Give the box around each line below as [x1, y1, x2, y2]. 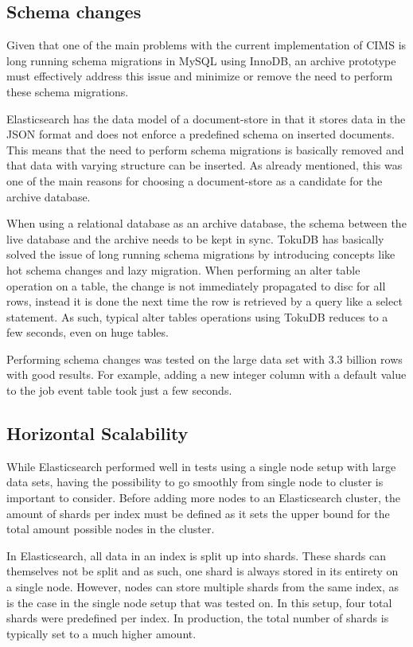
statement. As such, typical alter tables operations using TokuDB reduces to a [6, 308, 388, 325]
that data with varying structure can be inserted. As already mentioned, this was [6, 157, 403, 173]
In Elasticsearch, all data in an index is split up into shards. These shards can [6, 547, 387, 563]
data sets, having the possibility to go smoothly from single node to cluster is [6, 474, 384, 490]
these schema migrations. [6, 83, 129, 99]
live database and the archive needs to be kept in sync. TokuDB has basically [6, 230, 384, 247]
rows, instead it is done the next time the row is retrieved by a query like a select [6, 293, 403, 310]
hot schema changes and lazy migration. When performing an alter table [6, 261, 360, 278]
